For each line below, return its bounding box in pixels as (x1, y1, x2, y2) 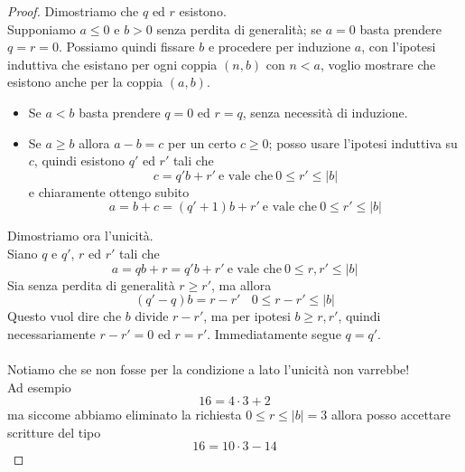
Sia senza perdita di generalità (7, 275, 175, 294)
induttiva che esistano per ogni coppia (7, 54, 218, 73)
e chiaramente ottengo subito (28, 182, 190, 201)
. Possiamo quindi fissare (58, 37, 195, 56)
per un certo (168, 133, 237, 152)
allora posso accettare (330, 405, 451, 424)
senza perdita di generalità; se (156, 19, 322, 38)
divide (135, 307, 169, 326)
